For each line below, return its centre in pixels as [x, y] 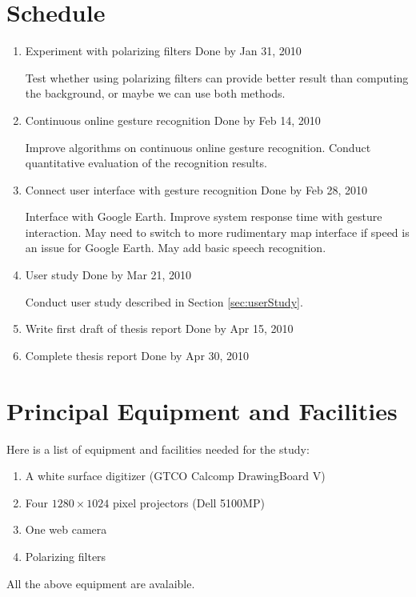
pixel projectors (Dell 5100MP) [188, 502]
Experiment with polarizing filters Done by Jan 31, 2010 [163, 51]
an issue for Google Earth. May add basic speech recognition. [176, 248]
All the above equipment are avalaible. [101, 583]
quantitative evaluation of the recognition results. [146, 163]
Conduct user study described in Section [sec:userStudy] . [164, 301]
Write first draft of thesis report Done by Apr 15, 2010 [159, 329]
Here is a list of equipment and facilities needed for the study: [158, 449]
